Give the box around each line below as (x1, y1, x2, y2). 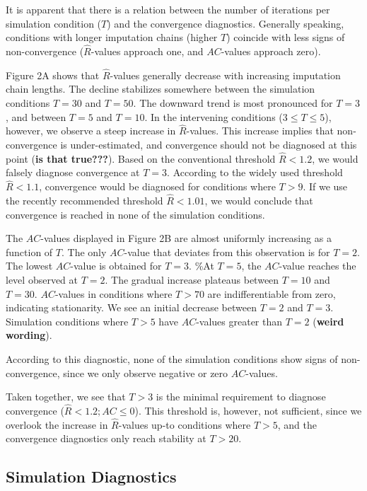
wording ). (6, 328, 52, 342)
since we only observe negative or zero (63, 365, 228, 380)
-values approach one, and (91, 44, 204, 58)
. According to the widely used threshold (167, 165, 343, 180)
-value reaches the (279, 258, 356, 273)
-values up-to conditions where (118, 417, 251, 432)
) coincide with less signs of (226, 30, 345, 45)
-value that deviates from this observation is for (124, 244, 330, 259)
